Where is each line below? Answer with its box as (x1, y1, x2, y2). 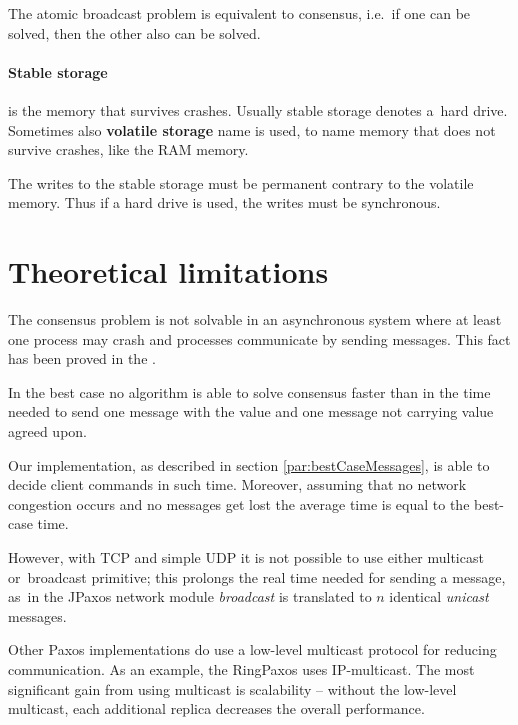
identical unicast (389, 586, 489, 607)
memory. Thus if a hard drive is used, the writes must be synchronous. (8, 192, 441, 213)
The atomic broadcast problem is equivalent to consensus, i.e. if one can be (8, 3, 471, 23)
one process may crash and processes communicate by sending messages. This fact (8, 328, 511, 349)
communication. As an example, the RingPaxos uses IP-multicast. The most (8, 658, 475, 679)
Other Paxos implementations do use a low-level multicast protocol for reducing (8, 639, 497, 660)
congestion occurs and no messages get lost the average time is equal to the (8, 493, 470, 514)
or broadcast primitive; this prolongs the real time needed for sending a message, (8, 566, 506, 587)
